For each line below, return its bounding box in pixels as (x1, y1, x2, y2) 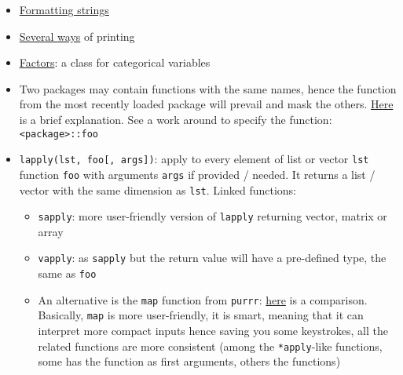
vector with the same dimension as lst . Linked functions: (19, 181, 296, 198)
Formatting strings (19, 2, 109, 17)
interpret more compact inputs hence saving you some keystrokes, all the (38, 322, 388, 339)
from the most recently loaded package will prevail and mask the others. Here (19, 96, 394, 112)
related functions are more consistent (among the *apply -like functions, (38, 337, 383, 354)
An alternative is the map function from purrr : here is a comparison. (38, 291, 368, 308)
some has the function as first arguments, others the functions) (38, 353, 341, 370)
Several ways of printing (19, 27, 135, 44)
